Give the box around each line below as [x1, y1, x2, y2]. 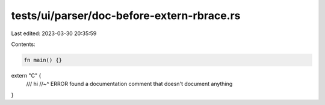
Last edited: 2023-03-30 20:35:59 [11, 30, 97, 37]
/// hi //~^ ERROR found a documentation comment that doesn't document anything [26, 81, 233, 88]
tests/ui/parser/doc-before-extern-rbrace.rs [11, 9, 241, 22]
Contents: [11, 41, 36, 48]
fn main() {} [23, 57, 63, 63]
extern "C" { [11, 72, 42, 79]
